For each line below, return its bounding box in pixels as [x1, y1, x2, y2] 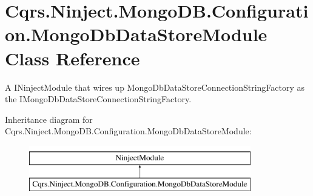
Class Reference [5, 45, 140, 70]
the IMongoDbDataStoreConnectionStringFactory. [5, 93, 192, 105]
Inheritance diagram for [5, 113, 93, 125]
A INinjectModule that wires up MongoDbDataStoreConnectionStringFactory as [5, 80, 305, 93]
